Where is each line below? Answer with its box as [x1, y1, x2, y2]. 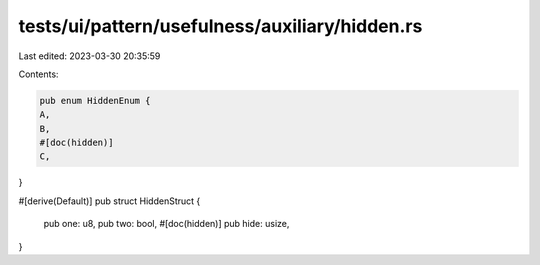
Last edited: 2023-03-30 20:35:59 [18, 50, 161, 62]
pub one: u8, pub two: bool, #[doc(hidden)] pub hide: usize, [43, 218, 290, 230]
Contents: [18, 68, 59, 80]
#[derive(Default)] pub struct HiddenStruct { [18, 195, 201, 207]
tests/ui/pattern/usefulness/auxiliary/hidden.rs [18, 15, 423, 37]
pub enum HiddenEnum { [39, 95, 151, 106]
